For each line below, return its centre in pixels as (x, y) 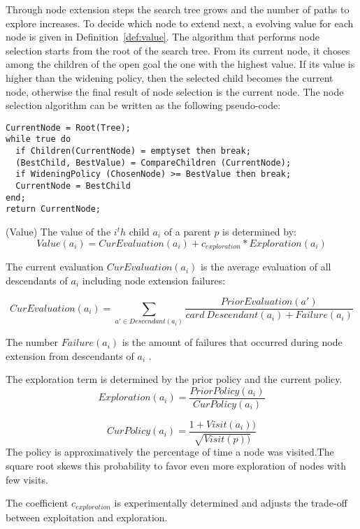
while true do (38, 139)
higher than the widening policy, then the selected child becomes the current (170, 77)
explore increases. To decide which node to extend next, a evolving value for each (180, 23)
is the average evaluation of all (266, 267)
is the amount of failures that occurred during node (232, 342)
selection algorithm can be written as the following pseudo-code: (143, 105)
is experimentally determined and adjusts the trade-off (231, 503)
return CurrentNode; (53, 209)
